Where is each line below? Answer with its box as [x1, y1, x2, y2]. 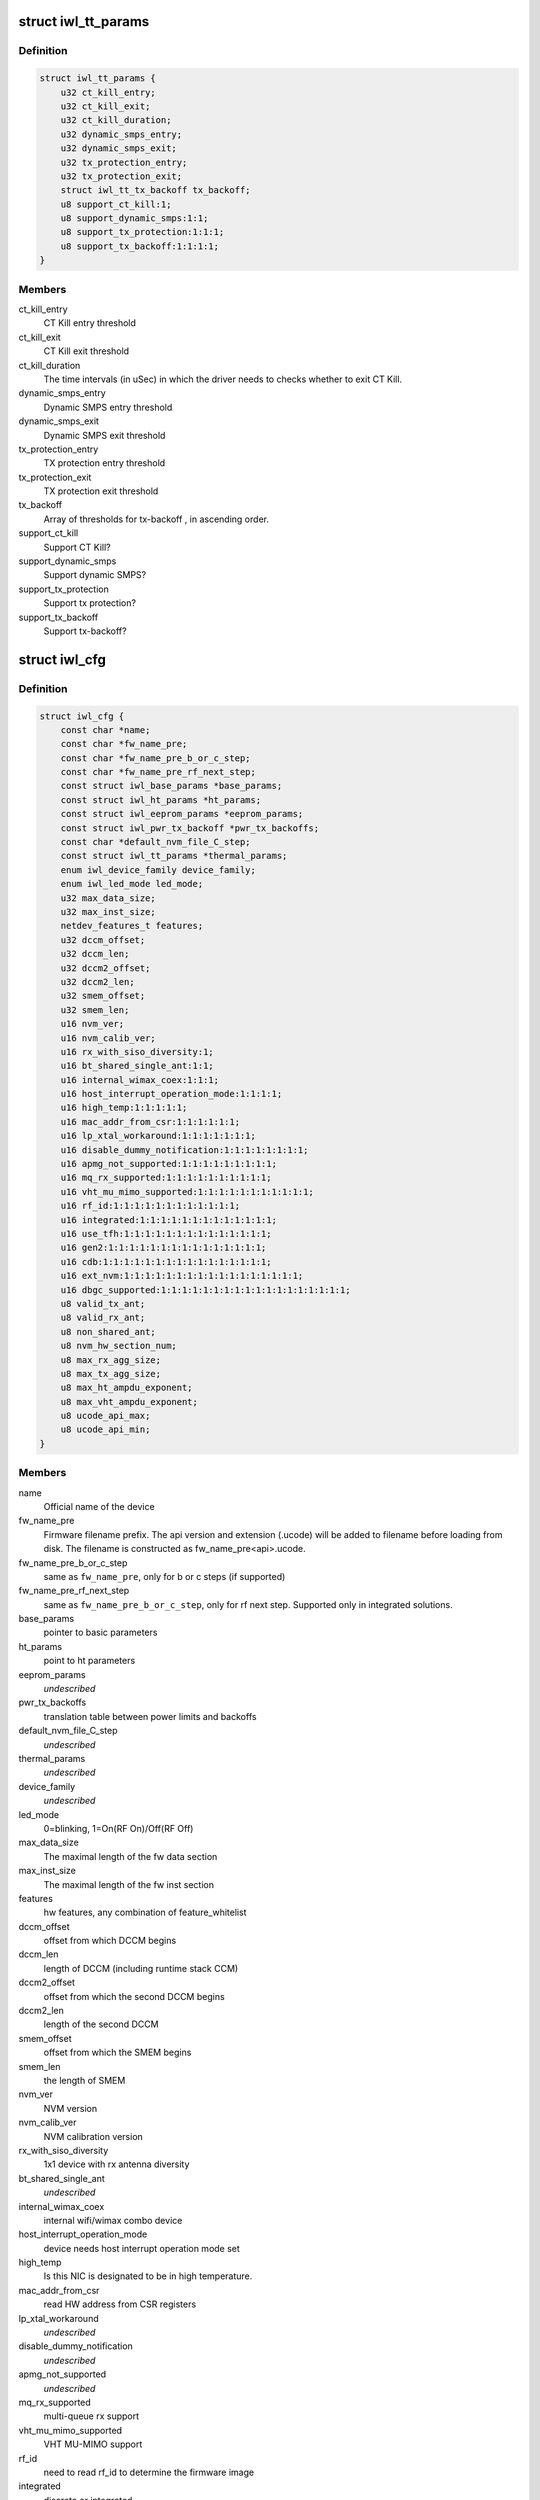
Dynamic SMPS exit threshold [43, 429, 166, 441]
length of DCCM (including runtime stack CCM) [43, 1962, 239, 1974]
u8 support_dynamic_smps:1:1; [60, 213, 209, 224]
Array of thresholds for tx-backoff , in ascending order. [43, 513, 270, 525]
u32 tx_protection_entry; [60, 156, 188, 168]
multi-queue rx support [43, 2410, 140, 2422]
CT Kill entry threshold [43, 317, 137, 329]
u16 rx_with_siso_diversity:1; [60, 1046, 214, 1057]
